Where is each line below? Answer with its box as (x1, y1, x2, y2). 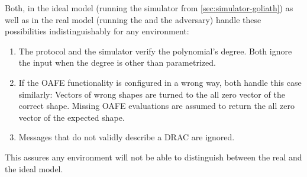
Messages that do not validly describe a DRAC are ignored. (18, 131, 235, 143)
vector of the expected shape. (18, 111, 125, 123)
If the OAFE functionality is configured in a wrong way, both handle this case (18, 76, 302, 88)
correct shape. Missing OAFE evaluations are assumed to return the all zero (18, 99, 295, 112)
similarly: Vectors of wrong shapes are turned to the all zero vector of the (18, 88, 285, 100)
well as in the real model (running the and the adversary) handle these (5, 13, 261, 25)
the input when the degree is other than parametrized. (18, 56, 216, 69)
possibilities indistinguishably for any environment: (5, 25, 189, 37)
